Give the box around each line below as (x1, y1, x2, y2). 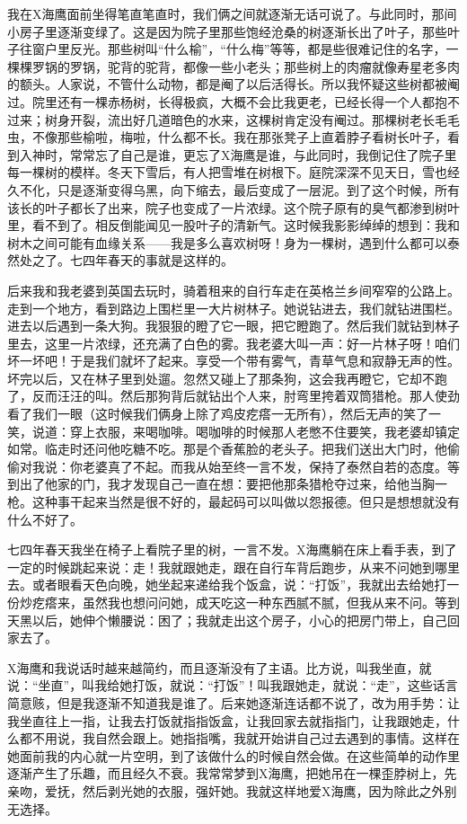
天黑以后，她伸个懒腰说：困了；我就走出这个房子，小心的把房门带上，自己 (7, 610, 447, 629)
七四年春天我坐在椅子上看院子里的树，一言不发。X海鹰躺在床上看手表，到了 (7, 540, 457, 559)
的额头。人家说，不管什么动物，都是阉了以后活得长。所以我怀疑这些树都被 (7, 75, 447, 93)
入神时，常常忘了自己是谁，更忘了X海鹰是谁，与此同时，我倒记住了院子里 (19, 145, 457, 164)
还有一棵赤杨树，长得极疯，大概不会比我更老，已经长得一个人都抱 (57, 92, 447, 111)
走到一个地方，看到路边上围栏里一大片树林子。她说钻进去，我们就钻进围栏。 (7, 298, 460, 317)
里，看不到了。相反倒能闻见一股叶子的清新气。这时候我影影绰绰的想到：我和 (7, 216, 460, 235)
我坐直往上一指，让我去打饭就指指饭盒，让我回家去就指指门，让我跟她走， (7, 711, 447, 730)
